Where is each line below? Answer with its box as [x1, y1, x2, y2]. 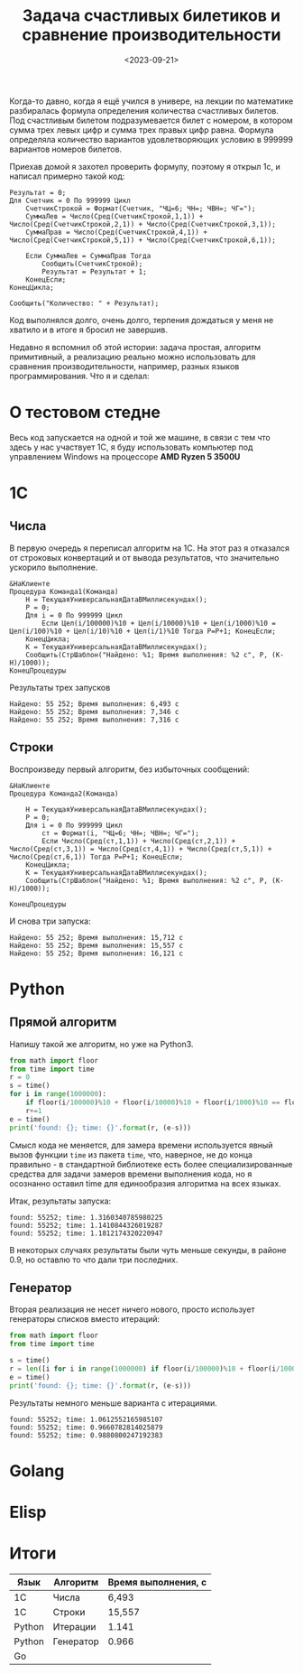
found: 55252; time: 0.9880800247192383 [9, 1430, 164, 1440]
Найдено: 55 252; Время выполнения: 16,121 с [9, 949, 183, 958]
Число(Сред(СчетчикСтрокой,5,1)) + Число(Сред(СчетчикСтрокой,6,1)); [9, 236, 277, 245]
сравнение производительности [22, 24, 281, 45]
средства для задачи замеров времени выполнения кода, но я [9, 1168, 252, 1179]
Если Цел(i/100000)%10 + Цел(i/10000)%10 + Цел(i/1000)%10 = [41, 618, 277, 628]
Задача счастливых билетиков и [22, 5, 281, 26]
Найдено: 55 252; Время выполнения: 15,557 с [9, 941, 183, 950]
